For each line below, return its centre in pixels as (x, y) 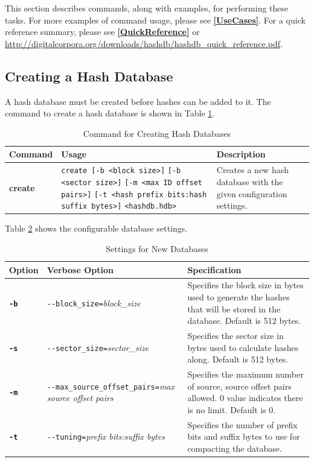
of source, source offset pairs (239, 386)
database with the (250, 181)
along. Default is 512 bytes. (238, 359)
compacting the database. (235, 448)
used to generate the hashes (239, 296)
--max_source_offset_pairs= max (111, 386)
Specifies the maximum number (245, 374)
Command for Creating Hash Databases (157, 133)
